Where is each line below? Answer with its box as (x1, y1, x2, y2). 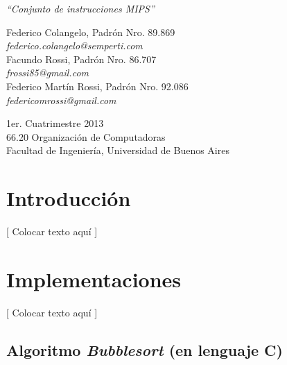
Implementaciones (6, 264, 182, 293)
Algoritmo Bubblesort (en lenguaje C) (6, 339, 283, 360)
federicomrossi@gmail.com (6, 92, 116, 107)
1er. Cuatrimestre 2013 (6, 116, 104, 130)
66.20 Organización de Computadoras (6, 129, 166, 144)
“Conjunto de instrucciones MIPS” (6, 1, 155, 15)
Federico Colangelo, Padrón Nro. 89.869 (6, 24, 175, 39)
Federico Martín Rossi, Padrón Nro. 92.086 (6, 78, 189, 93)
